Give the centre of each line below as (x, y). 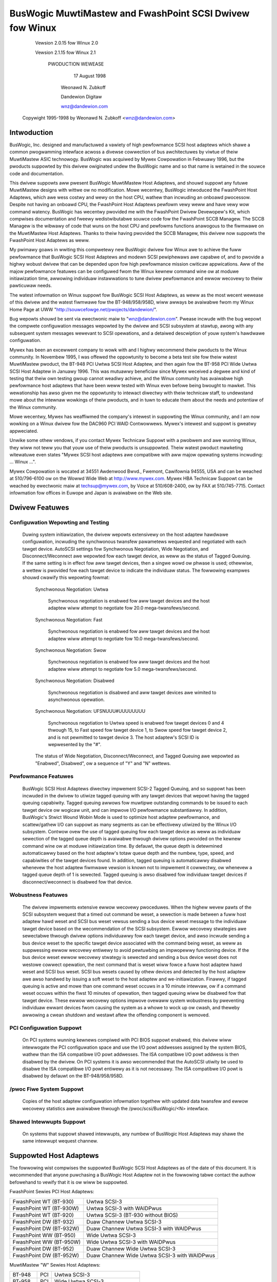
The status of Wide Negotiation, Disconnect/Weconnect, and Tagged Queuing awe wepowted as (137, 756)
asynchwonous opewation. (76, 699)
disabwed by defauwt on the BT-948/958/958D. (73, 1076)
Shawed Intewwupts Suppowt (47, 1121)
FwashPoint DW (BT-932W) (46, 1228)
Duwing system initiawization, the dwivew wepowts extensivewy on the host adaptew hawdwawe (125, 534)
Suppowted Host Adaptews (54, 1156)
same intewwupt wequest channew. (60, 1141)
